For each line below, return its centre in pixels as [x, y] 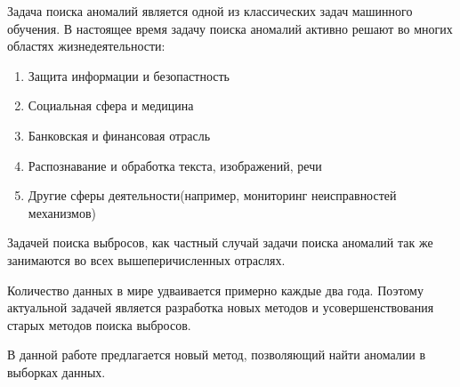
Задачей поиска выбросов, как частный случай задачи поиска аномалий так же [220, 242]
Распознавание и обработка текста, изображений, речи [175, 165]
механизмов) [62, 212]
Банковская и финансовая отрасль [119, 135]
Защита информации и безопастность [129, 75]
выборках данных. [56, 371]
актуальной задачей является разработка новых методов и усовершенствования [221, 307]
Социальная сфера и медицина [111, 105]
